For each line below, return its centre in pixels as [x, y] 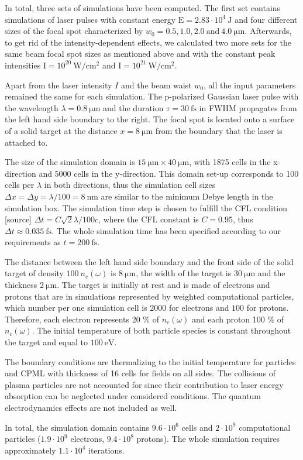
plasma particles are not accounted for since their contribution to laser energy [144, 384]
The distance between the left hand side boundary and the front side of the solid [149, 261]
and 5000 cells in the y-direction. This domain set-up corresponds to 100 [169, 173]
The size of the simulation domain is [70, 162]
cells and [197, 427]
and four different [266, 19]
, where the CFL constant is [149, 219]
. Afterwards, [268, 31]
